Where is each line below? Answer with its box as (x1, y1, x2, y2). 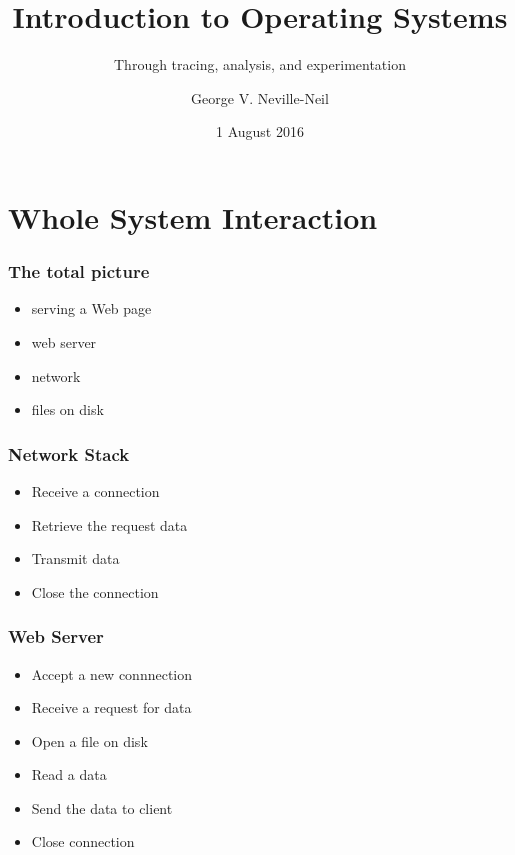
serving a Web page (31, 298, 152, 319)
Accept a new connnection (31, 663, 192, 684)
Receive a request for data (31, 697, 192, 718)
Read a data (31, 764, 107, 785)
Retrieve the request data (31, 514, 188, 535)
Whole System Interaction (8, 196, 378, 237)
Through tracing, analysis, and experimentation (114, 54, 406, 75)
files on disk (31, 399, 104, 420)
